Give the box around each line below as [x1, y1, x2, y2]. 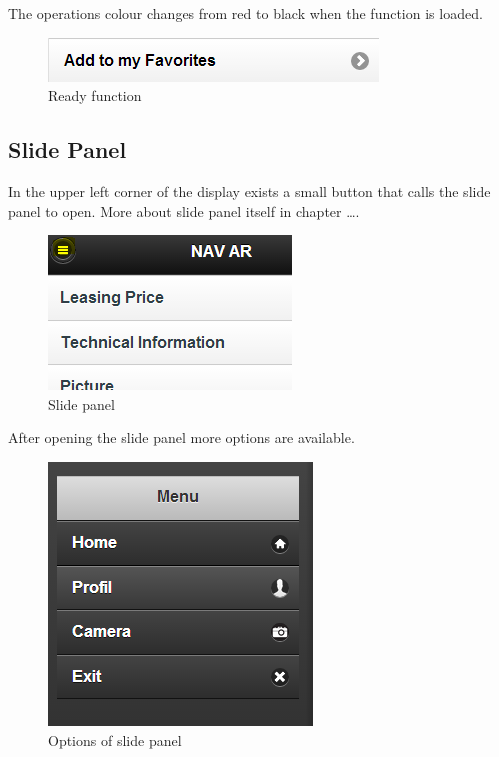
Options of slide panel [48, 729, 182, 750]
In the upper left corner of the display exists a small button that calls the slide [8, 180, 491, 201]
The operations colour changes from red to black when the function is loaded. [8, 3, 483, 23]
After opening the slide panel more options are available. [8, 427, 355, 448]
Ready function [48, 85, 142, 106]
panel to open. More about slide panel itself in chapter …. [8, 200, 360, 221]
